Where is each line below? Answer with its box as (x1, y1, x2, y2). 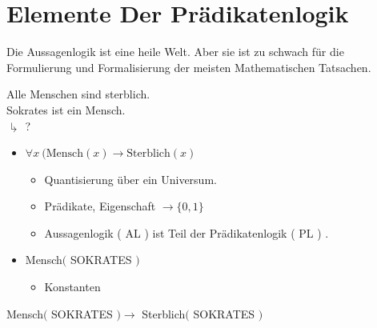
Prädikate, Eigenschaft (44, 198, 156, 214)
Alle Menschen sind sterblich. (6, 86, 150, 102)
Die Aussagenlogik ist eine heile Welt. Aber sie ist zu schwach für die (6, 43, 344, 60)
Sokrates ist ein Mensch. (6, 101, 126, 118)
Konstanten (44, 278, 101, 295)
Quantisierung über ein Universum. (44, 170, 217, 187)
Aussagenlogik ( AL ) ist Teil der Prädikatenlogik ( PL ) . (44, 224, 329, 241)
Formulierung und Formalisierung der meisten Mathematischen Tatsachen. (6, 58, 371, 75)
